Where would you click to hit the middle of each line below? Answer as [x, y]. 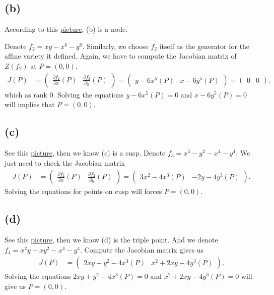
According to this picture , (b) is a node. [66, 29]
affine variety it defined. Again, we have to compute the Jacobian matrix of [121, 56]
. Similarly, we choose [115, 46]
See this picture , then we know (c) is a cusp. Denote [85, 153]
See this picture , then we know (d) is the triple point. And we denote [111, 240]
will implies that [30, 104]
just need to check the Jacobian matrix [65, 162]
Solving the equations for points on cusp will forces [83, 191]
